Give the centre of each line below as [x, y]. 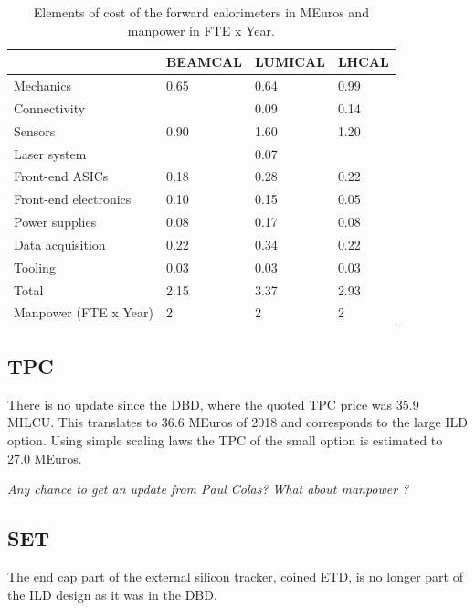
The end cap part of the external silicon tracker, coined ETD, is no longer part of [235, 576]
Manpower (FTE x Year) [84, 312]
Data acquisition [60, 244]
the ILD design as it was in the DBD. [112, 594]
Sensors [35, 130]
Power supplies [55, 222]
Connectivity [50, 107]
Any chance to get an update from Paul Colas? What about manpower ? [208, 489]
